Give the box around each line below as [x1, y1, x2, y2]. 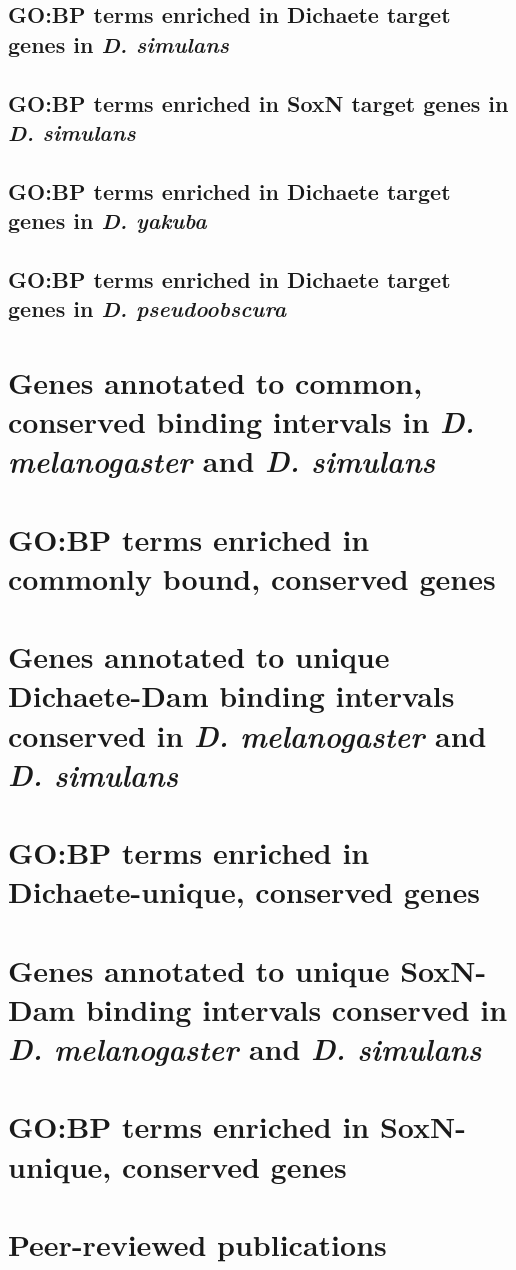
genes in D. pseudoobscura [8, 293, 287, 324]
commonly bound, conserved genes [8, 557, 496, 598]
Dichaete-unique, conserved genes [8, 871, 481, 912]
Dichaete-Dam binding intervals [8, 675, 455, 716]
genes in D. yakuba [8, 205, 207, 236]
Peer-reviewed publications [8, 1224, 387, 1264]
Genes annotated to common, [8, 361, 423, 402]
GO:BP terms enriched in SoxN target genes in [8, 87, 509, 118]
